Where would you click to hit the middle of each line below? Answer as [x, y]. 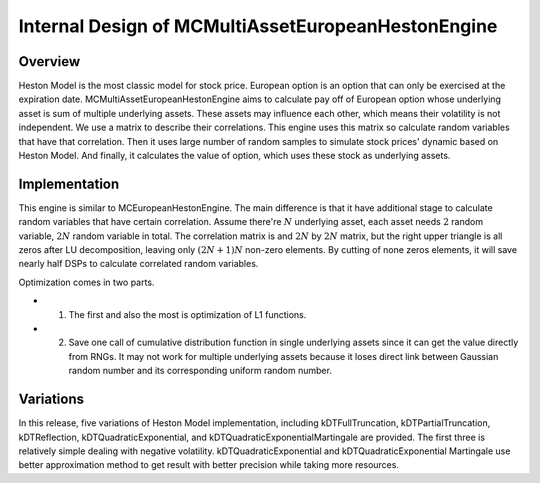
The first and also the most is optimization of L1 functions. [187, 314]
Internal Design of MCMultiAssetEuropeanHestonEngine [258, 26]
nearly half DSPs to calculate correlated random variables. [138, 264]
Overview [49, 61]
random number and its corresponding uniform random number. [200, 371]
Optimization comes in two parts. [86, 282]
